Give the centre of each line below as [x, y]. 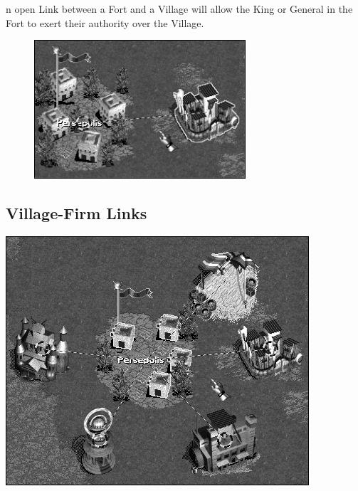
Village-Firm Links [77, 213]
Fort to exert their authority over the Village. [105, 22]
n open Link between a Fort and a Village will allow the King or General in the [179, 9]
